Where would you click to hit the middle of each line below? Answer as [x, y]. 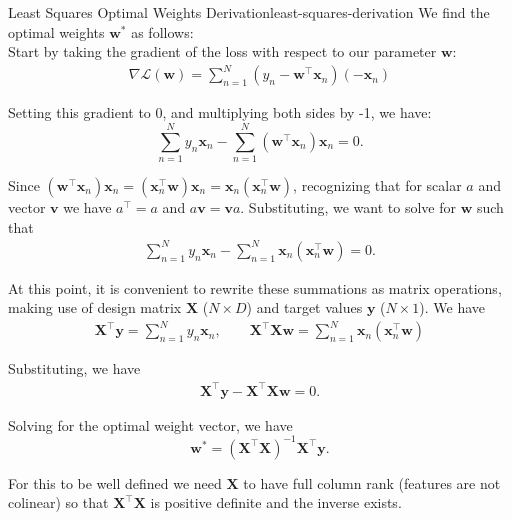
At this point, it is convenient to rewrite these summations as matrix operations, [255, 287]
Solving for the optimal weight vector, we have [150, 424]
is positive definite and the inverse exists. [276, 502]
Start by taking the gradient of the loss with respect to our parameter [222, 51]
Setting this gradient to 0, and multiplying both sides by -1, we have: [220, 112]
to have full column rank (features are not [372, 482]
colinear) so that [58, 502]
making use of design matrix [95, 307]
